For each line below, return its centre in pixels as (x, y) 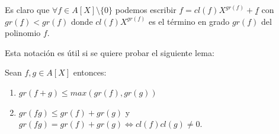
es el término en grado (189, 21)
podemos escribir (146, 9)
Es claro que (27, 9)
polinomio (23, 33)
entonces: (90, 72)
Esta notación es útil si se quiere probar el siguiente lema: (110, 52)
